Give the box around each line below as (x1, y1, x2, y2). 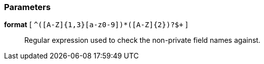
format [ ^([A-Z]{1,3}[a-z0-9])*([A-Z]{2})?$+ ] (4, 20, 188, 29)
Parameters (4, 2, 51, 12)
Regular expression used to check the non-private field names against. (24, 36, 260, 45)
